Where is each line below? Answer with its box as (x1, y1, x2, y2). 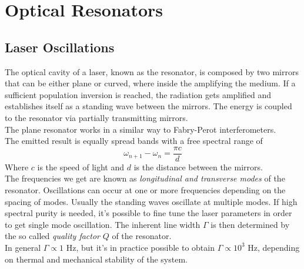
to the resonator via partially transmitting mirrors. (5, 111, 188, 123)
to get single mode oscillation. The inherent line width (5, 218, 201, 230)
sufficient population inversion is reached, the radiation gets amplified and (5, 88, 272, 100)
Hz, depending (248, 241, 300, 253)
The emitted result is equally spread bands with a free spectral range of (5, 134, 263, 147)
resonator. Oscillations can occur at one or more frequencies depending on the (5, 183, 286, 196)
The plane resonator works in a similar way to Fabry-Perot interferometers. (5, 123, 276, 135)
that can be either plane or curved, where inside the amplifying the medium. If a (5, 77, 296, 89)
